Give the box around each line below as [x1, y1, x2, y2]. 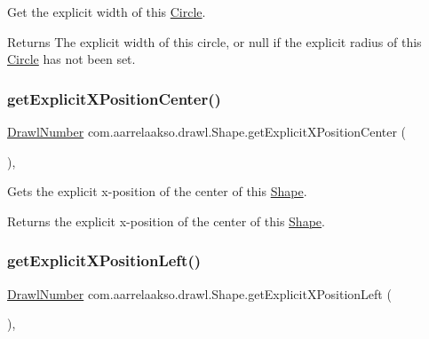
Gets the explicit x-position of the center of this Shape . [7, 182, 307, 201]
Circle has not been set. [7, 50, 136, 68]
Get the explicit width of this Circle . [7, 3, 206, 20]
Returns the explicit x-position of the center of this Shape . [7, 211, 325, 230]
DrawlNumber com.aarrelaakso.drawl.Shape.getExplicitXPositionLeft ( [7, 284, 392, 303]
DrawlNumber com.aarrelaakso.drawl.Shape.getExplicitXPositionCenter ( [7, 122, 407, 140]
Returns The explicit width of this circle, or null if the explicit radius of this [7, 32, 422, 51]
